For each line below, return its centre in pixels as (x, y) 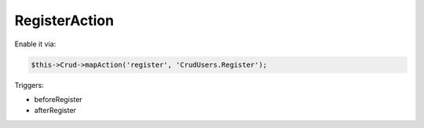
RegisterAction (64, 20)
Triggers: (29, 85)
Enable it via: (35, 44)
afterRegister (55, 111)
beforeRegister (58, 99)
